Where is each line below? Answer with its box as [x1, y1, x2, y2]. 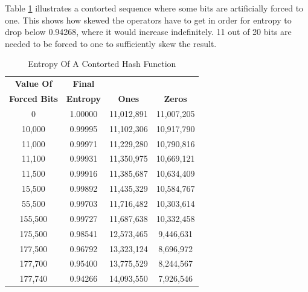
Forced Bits [9, 92, 58, 105]
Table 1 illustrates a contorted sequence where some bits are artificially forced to [5, 2, 304, 14]
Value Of [14, 77, 53, 90]
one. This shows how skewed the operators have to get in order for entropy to [5, 13, 292, 26]
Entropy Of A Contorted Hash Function [28, 57, 176, 70]
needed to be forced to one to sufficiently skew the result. [5, 37, 217, 49]
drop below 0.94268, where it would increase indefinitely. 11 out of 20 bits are [5, 25, 292, 38]
